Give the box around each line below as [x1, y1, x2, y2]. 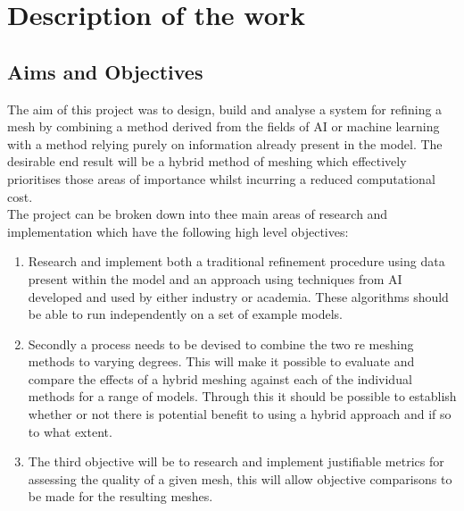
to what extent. [28, 422, 112, 440]
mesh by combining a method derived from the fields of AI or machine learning [7, 117, 440, 136]
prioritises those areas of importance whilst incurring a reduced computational [7, 169, 435, 188]
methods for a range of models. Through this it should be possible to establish [28, 387, 457, 406]
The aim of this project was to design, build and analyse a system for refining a [7, 99, 443, 118]
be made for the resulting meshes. [28, 487, 213, 506]
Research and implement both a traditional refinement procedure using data [28, 252, 445, 271]
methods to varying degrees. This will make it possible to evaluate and [28, 352, 415, 371]
